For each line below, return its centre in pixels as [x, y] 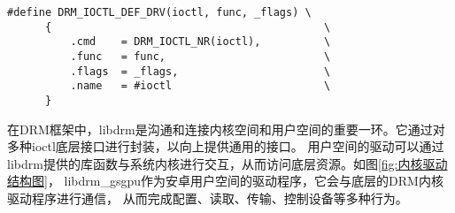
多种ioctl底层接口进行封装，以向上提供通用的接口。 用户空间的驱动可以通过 [226, 146]
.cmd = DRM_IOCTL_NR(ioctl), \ [201, 42]
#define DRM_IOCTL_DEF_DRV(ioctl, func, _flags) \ [159, 12]
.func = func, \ [201, 56]
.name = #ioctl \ [201, 86]
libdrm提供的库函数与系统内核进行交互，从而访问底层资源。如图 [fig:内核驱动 [227, 163]
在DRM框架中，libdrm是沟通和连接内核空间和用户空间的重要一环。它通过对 [226, 129]
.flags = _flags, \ [201, 71]
